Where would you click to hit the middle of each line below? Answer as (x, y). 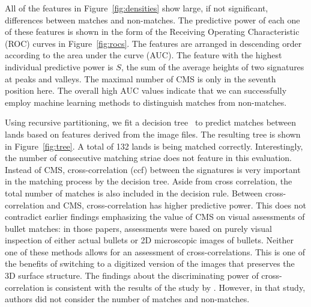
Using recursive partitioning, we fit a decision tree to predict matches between (151, 122)
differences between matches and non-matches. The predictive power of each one (152, 20)
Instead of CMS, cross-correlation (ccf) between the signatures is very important (153, 169)
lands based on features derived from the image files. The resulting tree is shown (153, 134)
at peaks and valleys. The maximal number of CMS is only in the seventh (140, 78)
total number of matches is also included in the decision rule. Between (134, 193)
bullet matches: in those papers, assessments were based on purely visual (138, 228)
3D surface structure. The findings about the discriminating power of (132, 275)
